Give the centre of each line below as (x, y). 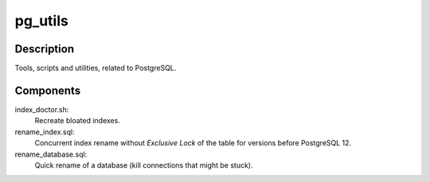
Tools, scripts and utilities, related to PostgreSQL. (96, 68)
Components (48, 90)
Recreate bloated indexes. (78, 121)
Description (45, 49)
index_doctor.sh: (42, 109)
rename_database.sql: (51, 154)
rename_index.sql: (45, 132)
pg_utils (42, 21)
